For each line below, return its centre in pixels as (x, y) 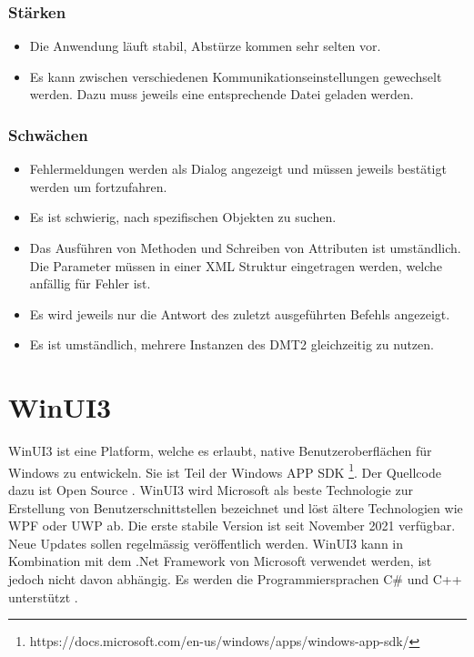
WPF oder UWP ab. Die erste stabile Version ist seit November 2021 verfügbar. (232, 526)
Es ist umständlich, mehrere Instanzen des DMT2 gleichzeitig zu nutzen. (232, 344)
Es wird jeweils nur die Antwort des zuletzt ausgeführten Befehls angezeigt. (240, 313)
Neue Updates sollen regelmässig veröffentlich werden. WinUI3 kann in (206, 543)
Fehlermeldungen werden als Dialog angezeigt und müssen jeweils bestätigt (238, 169)
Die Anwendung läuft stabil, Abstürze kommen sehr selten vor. (205, 46)
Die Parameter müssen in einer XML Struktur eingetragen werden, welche (236, 265)
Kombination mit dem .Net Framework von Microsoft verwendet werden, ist (220, 561)
